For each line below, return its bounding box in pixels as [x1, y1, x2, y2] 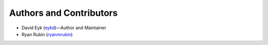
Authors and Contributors [9, 7, 118, 18]
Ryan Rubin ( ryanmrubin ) [21, 31, 73, 37]
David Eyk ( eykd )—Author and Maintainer [21, 25, 107, 31]
